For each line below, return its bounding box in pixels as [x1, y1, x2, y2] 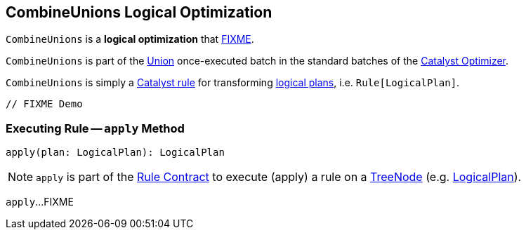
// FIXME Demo [6, 98, 83, 110]
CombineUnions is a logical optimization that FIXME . [6, 33, 254, 46]
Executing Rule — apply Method [6, 121, 185, 135]
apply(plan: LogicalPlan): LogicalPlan [6, 147, 225, 159]
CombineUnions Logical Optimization [6, 4, 272, 21]
